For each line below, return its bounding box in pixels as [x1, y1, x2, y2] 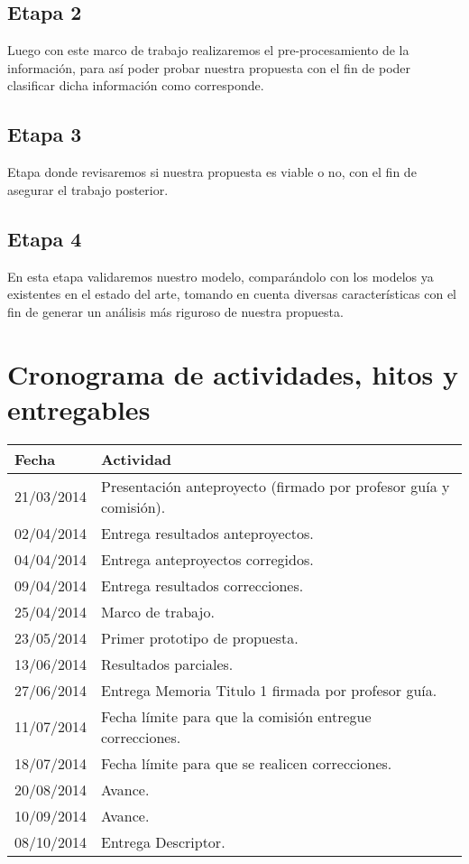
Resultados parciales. [101, 653, 234, 674]
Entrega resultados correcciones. [101, 574, 304, 596]
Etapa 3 [7, 120, 82, 148]
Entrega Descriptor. [101, 831, 225, 852]
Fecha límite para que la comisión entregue [101, 705, 372, 727]
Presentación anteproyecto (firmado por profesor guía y [101, 475, 450, 497]
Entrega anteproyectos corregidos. [101, 548, 314, 570]
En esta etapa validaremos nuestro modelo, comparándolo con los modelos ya [7, 266, 434, 285]
